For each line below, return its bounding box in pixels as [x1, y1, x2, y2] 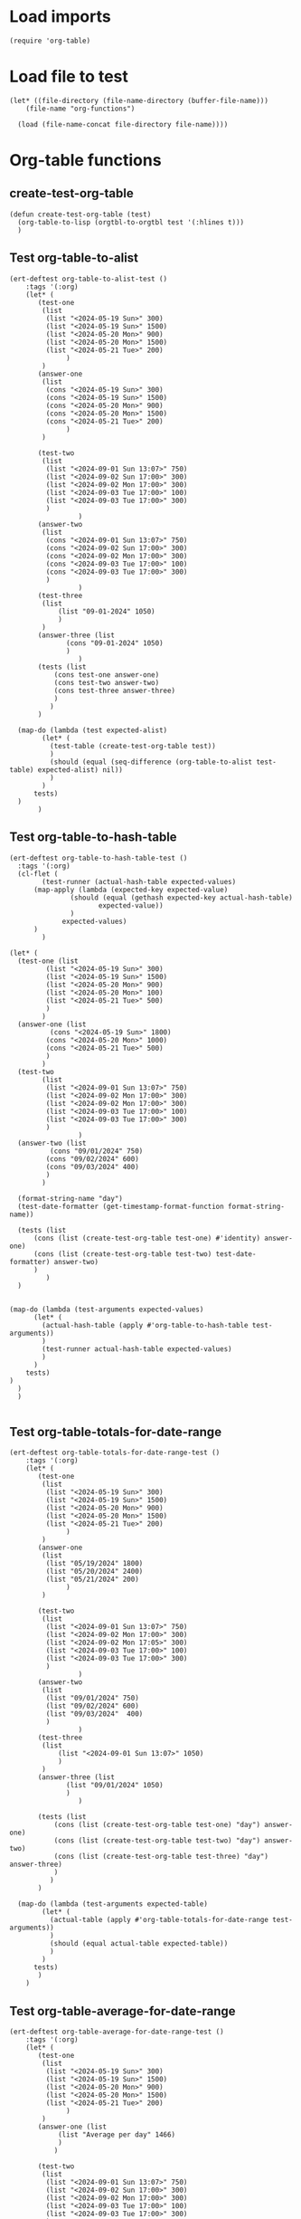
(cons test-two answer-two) [53, 678, 160, 687]
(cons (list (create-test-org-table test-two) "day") [53, 1836, 260, 1845]
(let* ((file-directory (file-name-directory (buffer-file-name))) [9, 96, 269, 105]
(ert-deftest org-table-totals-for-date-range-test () [9, 1448, 221, 1458]
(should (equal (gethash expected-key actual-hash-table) [70, 893, 294, 902]
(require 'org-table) [9, 36, 91, 45]
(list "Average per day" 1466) [57, 2130, 176, 2139]
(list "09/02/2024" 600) [45, 1701, 140, 1711]
